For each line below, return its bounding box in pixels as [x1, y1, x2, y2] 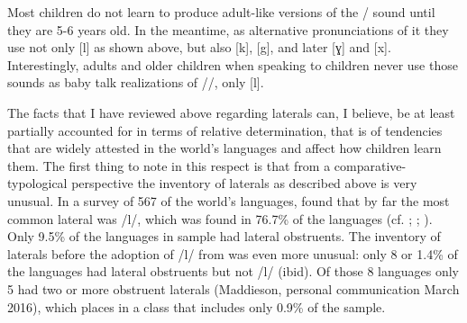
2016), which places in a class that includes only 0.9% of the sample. [7, 297, 386, 316]
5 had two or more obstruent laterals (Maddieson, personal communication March [7, 279, 460, 298]
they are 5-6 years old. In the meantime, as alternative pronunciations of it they [7, 20, 449, 39]
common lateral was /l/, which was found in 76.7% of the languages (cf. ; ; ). [7, 209, 433, 228]
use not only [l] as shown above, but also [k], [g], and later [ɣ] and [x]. [7, 38, 391, 57]
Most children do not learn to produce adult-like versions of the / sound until [7, 3, 435, 21]
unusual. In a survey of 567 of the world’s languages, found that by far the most [7, 191, 450, 210]
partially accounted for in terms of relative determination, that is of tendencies [7, 121, 443, 139]
